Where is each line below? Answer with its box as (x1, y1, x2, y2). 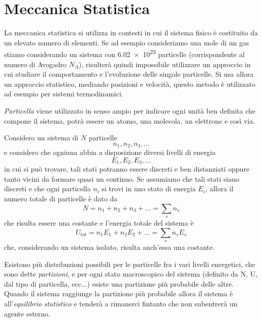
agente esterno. (4, 308, 50, 318)
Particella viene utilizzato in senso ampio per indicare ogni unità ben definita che (4, 105, 255, 116)
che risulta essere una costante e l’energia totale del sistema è (4, 217, 194, 228)
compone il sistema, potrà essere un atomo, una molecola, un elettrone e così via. (4, 115, 255, 126)
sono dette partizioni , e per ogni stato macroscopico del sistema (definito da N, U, (4, 269, 257, 279)
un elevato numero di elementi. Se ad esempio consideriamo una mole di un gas (4, 37, 249, 47)
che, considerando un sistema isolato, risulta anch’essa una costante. (4, 241, 215, 252)
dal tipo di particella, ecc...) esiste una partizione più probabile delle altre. (4, 278, 234, 289)
